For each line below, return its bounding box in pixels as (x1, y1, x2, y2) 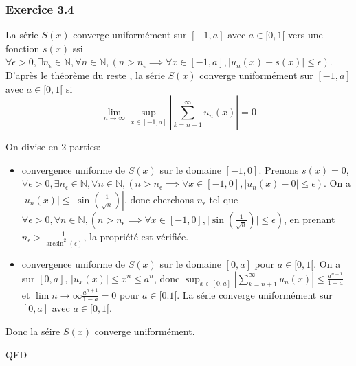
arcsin (46, 240, 64, 247)
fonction (5, 41, 40, 55)
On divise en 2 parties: (5, 139, 101, 154)
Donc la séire (5, 323, 60, 338)
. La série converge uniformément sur (177, 287, 333, 301)
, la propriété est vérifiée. (83, 229, 189, 243)
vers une (288, 27, 323, 42)
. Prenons (258, 162, 299, 176)
